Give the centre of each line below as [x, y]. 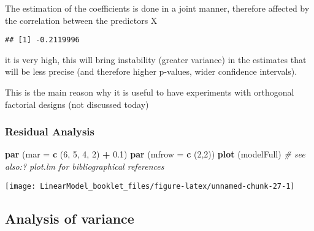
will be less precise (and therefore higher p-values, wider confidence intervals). [151, 71]
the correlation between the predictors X [81, 20]
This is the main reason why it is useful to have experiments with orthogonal [150, 92]
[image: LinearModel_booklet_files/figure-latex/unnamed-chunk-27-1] [150, 186]
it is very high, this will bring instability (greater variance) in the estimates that [156, 59]
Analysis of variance [70, 218]
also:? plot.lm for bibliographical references [85, 166]
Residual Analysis [50, 131]
